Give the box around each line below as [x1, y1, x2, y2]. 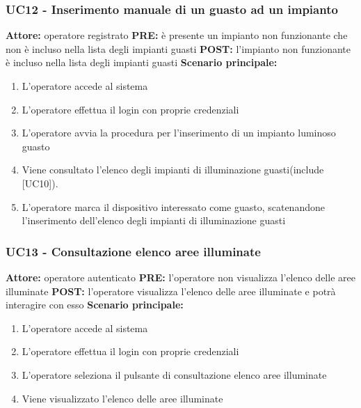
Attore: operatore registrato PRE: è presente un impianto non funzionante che [6, 28, 348, 42]
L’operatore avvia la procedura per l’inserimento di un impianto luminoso [22, 125, 336, 140]
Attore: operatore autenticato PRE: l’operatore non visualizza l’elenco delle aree [6, 269, 355, 284]
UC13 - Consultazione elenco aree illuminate [6, 242, 261, 260]
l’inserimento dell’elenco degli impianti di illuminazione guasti [22, 213, 286, 228]
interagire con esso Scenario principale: [6, 297, 184, 312]
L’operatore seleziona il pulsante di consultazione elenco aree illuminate [22, 367, 327, 382]
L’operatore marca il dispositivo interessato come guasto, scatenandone [22, 199, 325, 214]
